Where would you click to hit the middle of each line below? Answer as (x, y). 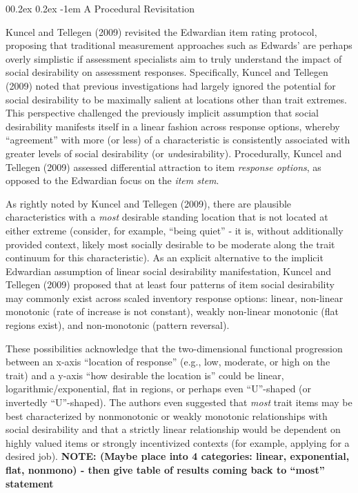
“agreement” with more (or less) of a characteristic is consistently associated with (178, 140)
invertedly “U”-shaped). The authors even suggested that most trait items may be (179, 402)
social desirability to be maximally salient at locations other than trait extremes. (176, 99)
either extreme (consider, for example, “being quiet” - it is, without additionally (175, 230)
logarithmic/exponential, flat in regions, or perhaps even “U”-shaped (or (159, 389)
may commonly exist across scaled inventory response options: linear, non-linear (175, 298)
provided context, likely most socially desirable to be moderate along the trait (170, 244)
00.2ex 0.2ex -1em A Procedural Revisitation (100, 8)
